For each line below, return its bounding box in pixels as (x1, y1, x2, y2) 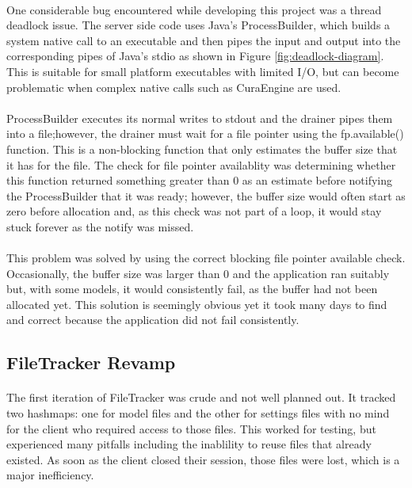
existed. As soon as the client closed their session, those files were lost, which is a (6, 451, 400, 467)
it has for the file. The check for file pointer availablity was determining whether (6, 156, 396, 173)
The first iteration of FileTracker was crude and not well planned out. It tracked (6, 389, 396, 406)
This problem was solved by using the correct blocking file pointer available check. (6, 250, 406, 266)
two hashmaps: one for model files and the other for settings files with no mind (6, 405, 390, 421)
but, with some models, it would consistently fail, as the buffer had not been (6, 280, 378, 297)
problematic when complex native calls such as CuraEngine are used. (6, 78, 341, 95)
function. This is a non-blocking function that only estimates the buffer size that (6, 140, 398, 157)
